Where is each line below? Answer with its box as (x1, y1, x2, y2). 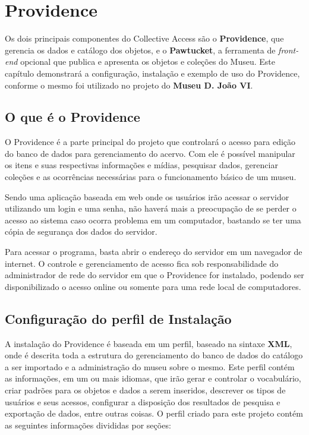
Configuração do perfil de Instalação (5, 309, 232, 327)
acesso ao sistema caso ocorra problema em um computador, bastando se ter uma (5, 213, 301, 226)
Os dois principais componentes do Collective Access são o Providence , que (5, 32, 284, 45)
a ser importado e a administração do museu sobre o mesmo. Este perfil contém (5, 360, 295, 373)
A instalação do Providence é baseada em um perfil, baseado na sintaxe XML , (5, 337, 292, 349)
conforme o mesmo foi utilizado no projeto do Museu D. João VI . (5, 78, 253, 91)
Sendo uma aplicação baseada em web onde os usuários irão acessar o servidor (5, 190, 289, 203)
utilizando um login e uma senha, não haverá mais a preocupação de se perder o (5, 202, 297, 215)
